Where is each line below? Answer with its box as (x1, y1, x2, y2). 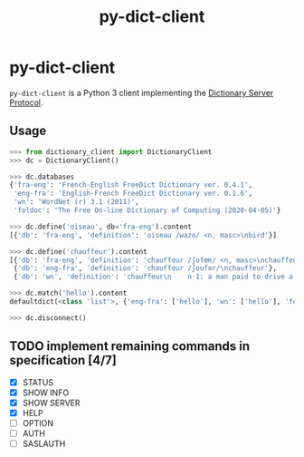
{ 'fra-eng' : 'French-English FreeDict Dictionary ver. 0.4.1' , (9, 180, 253, 190)
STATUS (22, 376, 54, 387)
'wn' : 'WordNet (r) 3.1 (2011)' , (13, 198, 140, 207)
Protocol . (9, 97, 43, 108)
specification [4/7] (9, 353, 118, 368)
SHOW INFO (22, 387, 70, 398)
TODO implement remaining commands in (9, 338, 251, 355)
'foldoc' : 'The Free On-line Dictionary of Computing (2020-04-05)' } (13, 206, 281, 215)
